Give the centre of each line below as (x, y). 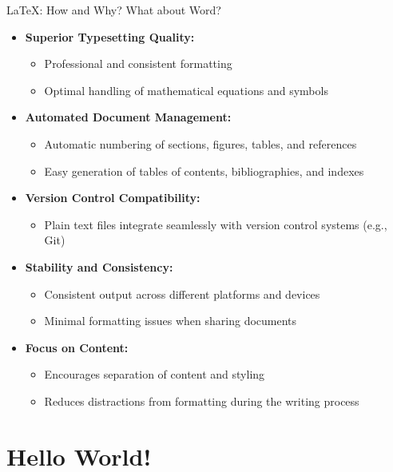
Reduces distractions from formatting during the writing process (202, 401)
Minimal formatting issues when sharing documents (171, 321)
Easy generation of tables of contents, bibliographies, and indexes (204, 171)
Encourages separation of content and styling (155, 374)
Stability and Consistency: (99, 266)
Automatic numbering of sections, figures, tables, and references (200, 143)
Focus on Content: (77, 347)
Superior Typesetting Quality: (110, 36)
